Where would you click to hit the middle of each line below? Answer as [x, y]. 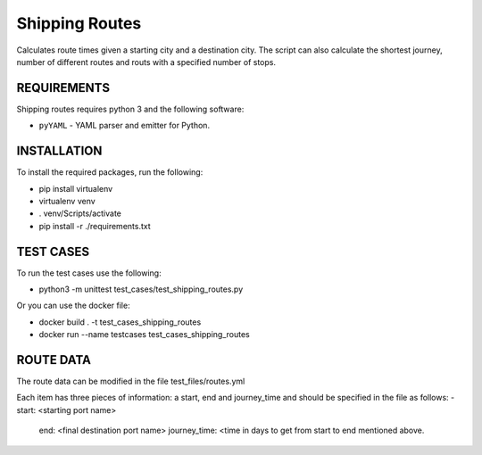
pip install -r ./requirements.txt [95, 226]
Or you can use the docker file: [73, 306]
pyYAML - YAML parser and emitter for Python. [124, 126]
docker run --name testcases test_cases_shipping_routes [144, 335]
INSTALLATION [59, 151]
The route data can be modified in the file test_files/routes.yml [131, 381]
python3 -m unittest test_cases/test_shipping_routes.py [141, 289]
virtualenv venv [67, 201]
